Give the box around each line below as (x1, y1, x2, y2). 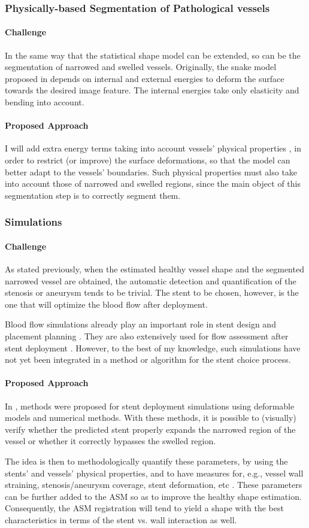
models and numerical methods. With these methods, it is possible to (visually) (5, 411, 296, 424)
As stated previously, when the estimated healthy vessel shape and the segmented (5, 263, 304, 275)
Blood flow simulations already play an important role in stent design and (5, 318, 276, 330)
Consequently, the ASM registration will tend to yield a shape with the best (5, 502, 284, 514)
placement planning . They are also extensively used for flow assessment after (5, 329, 289, 342)
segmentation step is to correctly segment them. (5, 189, 181, 201)
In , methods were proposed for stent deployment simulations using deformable (5, 399, 295, 412)
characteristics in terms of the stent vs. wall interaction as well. (5, 513, 237, 526)
